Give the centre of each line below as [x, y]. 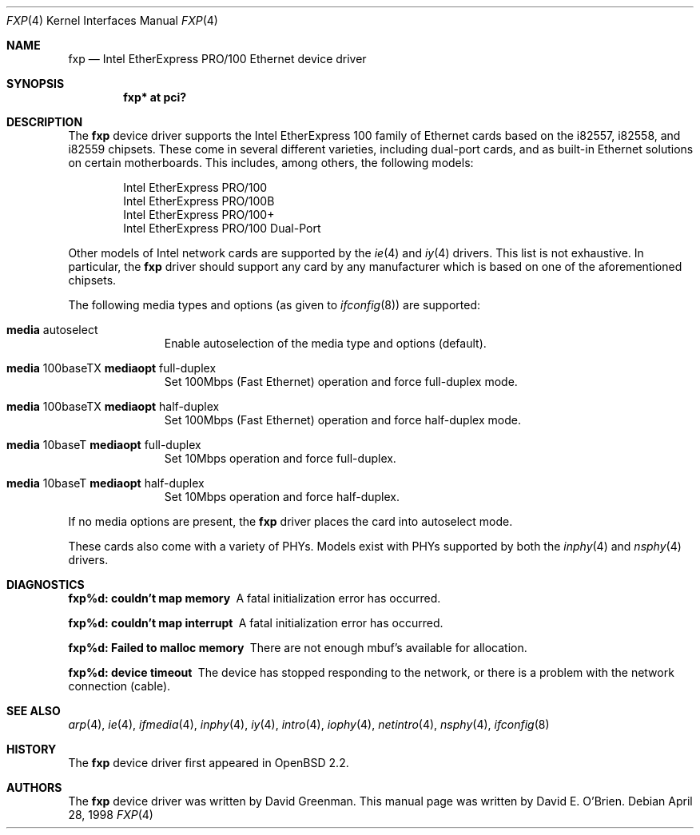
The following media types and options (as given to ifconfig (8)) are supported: [274, 305]
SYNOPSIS [36, 83]
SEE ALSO [34, 711]
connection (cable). [119, 686]
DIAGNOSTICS [46, 584]
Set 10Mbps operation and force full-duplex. [280, 458]
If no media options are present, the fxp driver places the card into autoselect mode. [290, 521]
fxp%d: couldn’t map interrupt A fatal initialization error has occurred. [256, 623]
